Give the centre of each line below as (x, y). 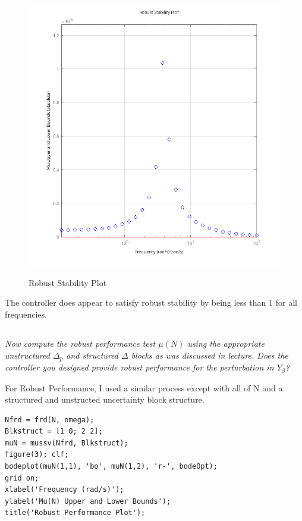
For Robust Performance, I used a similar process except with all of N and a (144, 387)
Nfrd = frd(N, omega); (50, 420)
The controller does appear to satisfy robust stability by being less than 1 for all (151, 302)
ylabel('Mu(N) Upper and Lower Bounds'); (88, 501)
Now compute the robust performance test (80, 343)
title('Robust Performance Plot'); (75, 513)
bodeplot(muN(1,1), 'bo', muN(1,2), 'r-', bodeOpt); (111, 467)
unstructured (27, 355)
